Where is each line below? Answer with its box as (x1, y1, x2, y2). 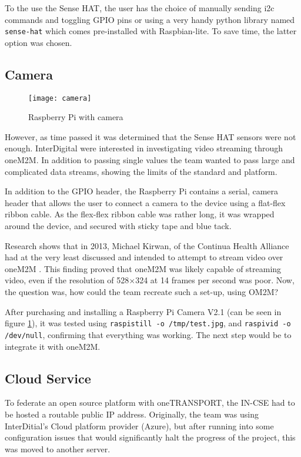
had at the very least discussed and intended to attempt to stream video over (5, 251, 283, 263)
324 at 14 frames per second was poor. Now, (135, 274, 295, 286)
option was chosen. (5, 36, 72, 48)
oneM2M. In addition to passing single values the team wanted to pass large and (5, 154, 295, 166)
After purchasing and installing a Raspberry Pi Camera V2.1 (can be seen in (5, 305, 282, 317)
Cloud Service (5, 369, 91, 387)
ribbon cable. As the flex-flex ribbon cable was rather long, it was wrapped (5, 208, 275, 220)
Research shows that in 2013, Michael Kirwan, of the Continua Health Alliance (5, 239, 289, 251)
